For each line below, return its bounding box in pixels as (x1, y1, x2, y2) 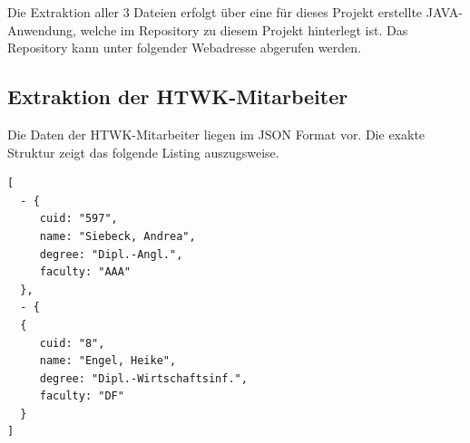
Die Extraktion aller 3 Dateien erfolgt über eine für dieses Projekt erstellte (7, 3, 423, 21)
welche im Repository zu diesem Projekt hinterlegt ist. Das (80, 20, 408, 39)
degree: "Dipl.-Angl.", (39, 247, 183, 261)
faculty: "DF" (39, 390, 124, 403)
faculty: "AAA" (39, 265, 132, 279)
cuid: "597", (39, 212, 118, 226)
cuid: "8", (39, 336, 105, 350)
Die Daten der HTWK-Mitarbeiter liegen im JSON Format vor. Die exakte (7, 124, 426, 143)
